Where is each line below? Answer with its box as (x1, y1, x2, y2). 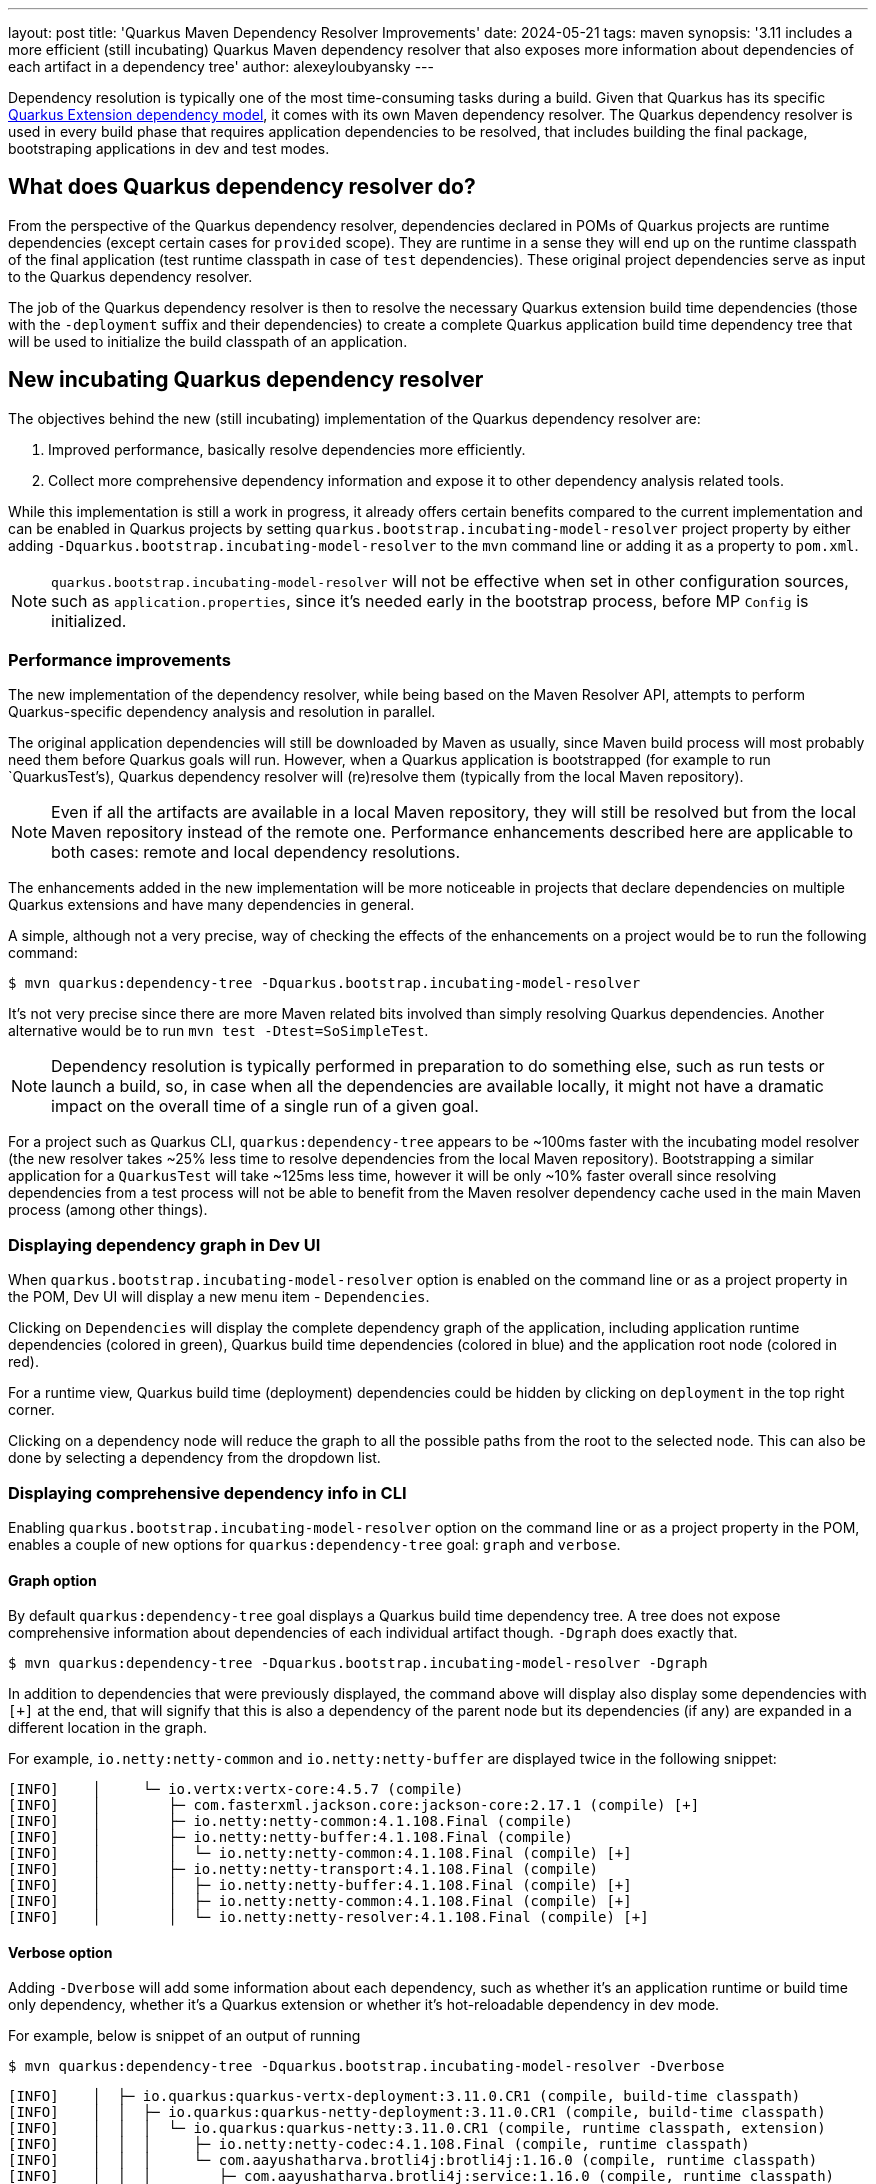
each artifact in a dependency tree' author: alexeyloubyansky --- (8, 58, 434, 75)
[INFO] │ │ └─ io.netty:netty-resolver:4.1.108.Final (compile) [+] (8, 1909, 649, 1926)
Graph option (8, 1571, 97, 1589)
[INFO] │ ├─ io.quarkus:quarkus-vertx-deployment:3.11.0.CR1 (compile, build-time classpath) (8, 2088, 801, 2105)
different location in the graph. (8, 1719, 208, 1737)
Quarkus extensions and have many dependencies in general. (8, 896, 415, 914)
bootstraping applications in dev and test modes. (8, 140, 330, 157)
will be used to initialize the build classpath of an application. (8, 332, 408, 350)
